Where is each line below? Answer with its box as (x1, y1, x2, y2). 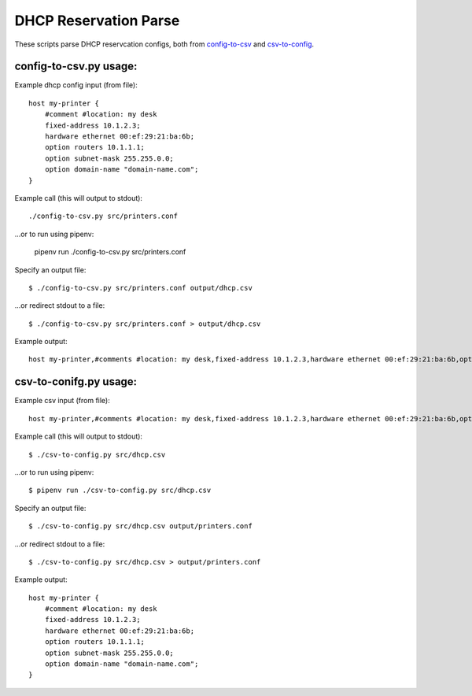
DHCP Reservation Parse (14, 12, 180, 29)
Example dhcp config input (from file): (14, 80, 138, 90)
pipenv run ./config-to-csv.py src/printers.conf (34, 247, 186, 257)
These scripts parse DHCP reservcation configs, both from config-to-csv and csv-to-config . (14, 39, 315, 49)
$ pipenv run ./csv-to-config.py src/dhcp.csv (28, 486, 212, 495)
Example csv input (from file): (14, 396, 110, 405)
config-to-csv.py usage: (14, 60, 138, 73)
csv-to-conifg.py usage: (14, 375, 138, 389)
